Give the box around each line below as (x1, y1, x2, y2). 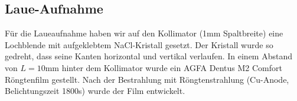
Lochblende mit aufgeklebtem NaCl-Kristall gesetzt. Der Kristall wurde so (5, 38, 273, 51)
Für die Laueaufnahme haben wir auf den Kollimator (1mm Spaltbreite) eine (5, 27, 283, 39)
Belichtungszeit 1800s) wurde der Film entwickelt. (5, 85, 185, 97)
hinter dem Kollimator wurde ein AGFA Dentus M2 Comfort (61, 61, 282, 73)
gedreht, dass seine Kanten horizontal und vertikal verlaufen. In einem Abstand (5, 50, 292, 62)
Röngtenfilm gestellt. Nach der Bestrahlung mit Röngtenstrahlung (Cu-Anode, (5, 73, 289, 85)
